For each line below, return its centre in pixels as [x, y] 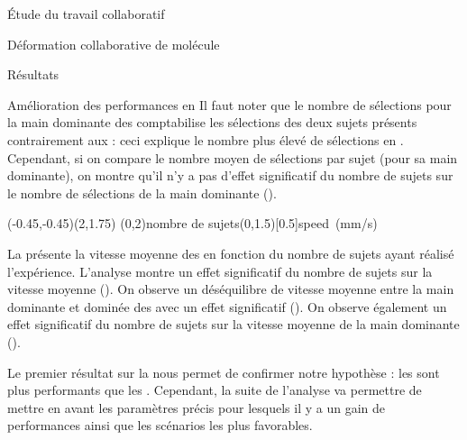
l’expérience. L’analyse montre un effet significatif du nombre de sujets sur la [220, 271]
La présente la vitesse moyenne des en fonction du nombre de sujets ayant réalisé [231, 253]
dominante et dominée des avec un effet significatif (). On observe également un [227, 306]
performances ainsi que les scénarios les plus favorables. [160, 425]
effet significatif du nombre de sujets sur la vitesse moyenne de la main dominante [233, 324]
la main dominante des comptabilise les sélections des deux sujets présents [212, 122]
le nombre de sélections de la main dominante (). [142, 192]
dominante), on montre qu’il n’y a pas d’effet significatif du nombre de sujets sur [230, 175]
